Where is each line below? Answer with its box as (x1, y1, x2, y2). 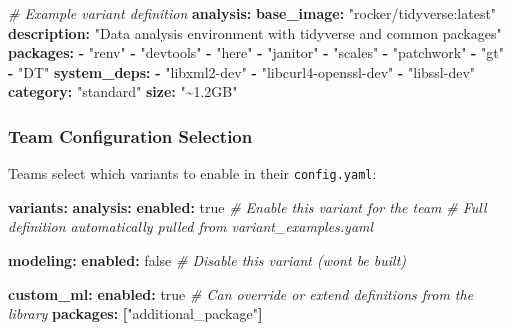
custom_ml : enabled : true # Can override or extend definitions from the (8, 283, 474, 304)
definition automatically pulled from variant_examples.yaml (8, 216, 374, 237)
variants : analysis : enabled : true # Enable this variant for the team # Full (8, 196, 487, 217)
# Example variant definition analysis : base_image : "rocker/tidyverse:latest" (8, 3, 497, 23)
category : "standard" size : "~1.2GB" (8, 81, 238, 102)
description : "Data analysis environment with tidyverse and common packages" (8, 22, 502, 43)
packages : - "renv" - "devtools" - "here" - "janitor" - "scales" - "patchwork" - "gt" (8, 42, 505, 63)
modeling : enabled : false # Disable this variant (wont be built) (8, 250, 407, 271)
